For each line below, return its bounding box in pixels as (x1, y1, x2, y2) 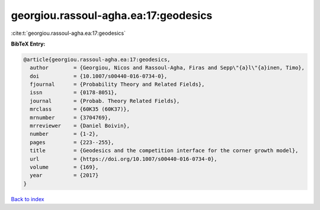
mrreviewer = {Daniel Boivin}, (30, 122, 130, 130)
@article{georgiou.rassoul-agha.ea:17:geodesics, (23, 56, 171, 63)
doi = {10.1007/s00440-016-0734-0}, (30, 73, 168, 79)
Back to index (11, 195, 44, 202)
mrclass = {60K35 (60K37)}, (30, 106, 130, 112)
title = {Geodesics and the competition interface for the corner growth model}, (30, 147, 299, 154)
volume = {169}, (30, 164, 99, 170)
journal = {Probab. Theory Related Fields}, (30, 98, 180, 104)
